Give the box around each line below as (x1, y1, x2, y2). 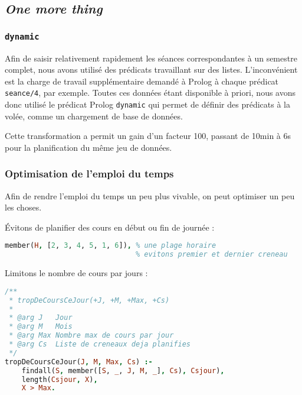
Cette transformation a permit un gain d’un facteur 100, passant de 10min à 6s (5, 129, 291, 142)
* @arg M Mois (9, 322, 73, 331)
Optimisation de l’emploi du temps (5, 166, 174, 181)
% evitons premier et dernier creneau (135, 250, 288, 259)
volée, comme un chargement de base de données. (5, 109, 183, 122)
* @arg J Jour (9, 313, 73, 322)
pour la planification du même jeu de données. (5, 141, 172, 153)
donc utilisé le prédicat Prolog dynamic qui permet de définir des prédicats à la (5, 98, 290, 110)
